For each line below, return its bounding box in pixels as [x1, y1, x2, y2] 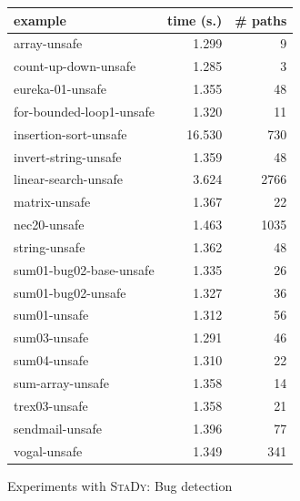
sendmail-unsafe [14, 418, 102, 437]
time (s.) [166, 10, 223, 29]
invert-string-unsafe [14, 147, 122, 166]
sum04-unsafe [14, 351, 89, 370]
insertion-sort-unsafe [14, 124, 127, 143]
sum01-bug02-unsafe [14, 282, 126, 302]
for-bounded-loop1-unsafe [14, 101, 155, 120]
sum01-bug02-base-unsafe [14, 260, 155, 279]
